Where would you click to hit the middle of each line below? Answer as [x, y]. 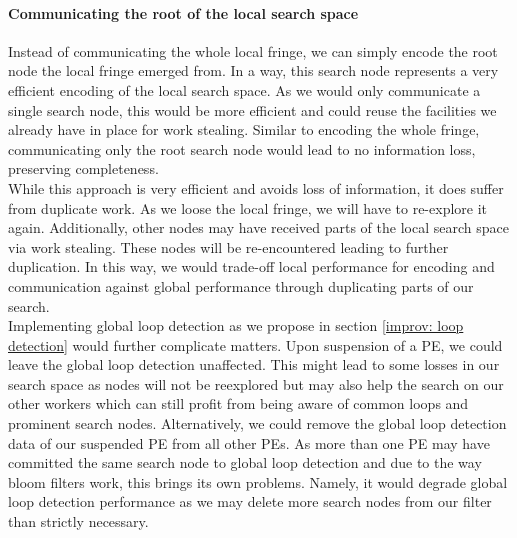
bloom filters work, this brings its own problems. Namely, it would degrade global [258, 481]
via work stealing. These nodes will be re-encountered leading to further [228, 246]
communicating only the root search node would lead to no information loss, [242, 148]
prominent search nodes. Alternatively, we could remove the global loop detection [257, 423]
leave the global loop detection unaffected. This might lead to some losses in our [254, 364]
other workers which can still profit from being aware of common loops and [238, 403]
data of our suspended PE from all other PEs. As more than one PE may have [249, 442]
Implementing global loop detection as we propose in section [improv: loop [236, 325]
